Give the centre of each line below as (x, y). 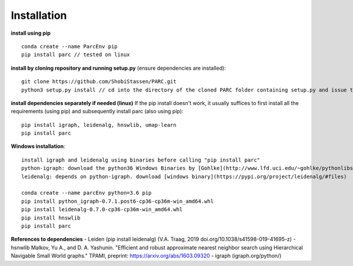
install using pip (31, 33)
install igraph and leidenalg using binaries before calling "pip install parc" (141, 160)
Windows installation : (38, 146)
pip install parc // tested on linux (76, 55)
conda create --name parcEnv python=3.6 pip (87, 193)
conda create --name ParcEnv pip (69, 46)
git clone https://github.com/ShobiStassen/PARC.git (99, 82)
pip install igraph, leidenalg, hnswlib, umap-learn (99, 125)
